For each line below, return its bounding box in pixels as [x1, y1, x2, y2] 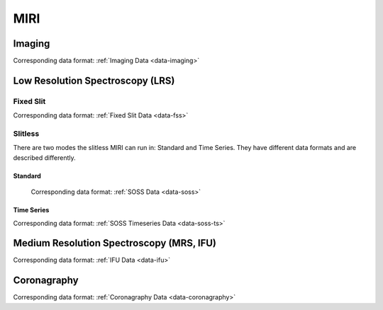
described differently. [13, 153, 76, 162]
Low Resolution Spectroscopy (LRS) [13, 74, 175, 86]
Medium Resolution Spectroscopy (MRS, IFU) [13, 237, 216, 249]
